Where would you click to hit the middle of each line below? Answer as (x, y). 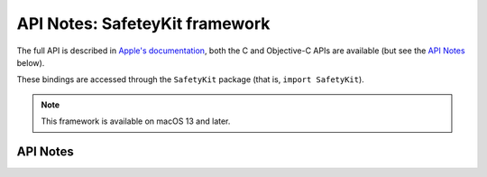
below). (31, 62)
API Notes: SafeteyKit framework (143, 23)
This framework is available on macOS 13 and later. (136, 121)
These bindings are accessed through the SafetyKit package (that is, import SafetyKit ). (190, 79)
